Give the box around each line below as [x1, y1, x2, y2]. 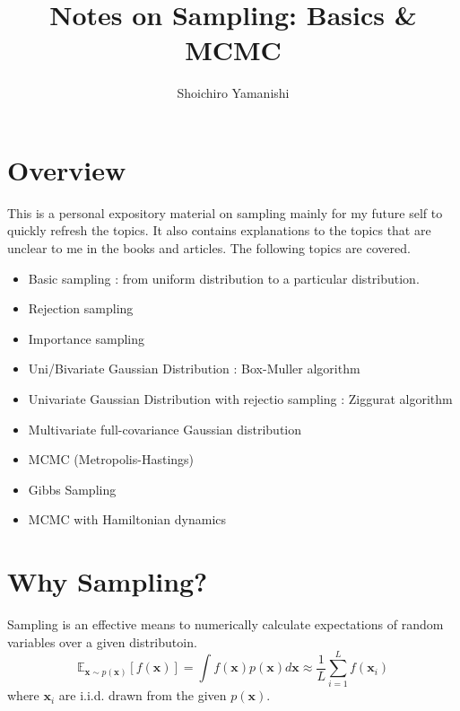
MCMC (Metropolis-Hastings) [28, 450, 195, 469]
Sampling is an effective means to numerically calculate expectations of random [7, 615, 444, 634]
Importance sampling [28, 329, 145, 347]
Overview [7, 151, 126, 188]
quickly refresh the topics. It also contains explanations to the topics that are [7, 221, 431, 240]
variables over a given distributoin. [7, 632, 197, 651]
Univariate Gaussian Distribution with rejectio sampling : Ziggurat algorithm [28, 390, 453, 408]
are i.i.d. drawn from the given [58, 686, 227, 705]
